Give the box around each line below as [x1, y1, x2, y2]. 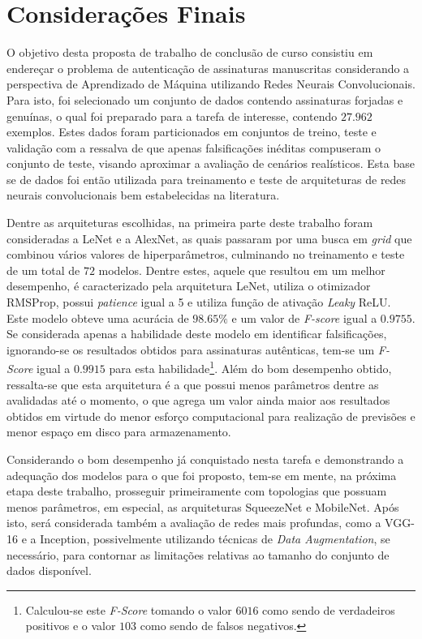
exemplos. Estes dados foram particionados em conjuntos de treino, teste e [6, 123, 377, 140]
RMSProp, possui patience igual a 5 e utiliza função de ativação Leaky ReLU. [6, 294, 391, 311]
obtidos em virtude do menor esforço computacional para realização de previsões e [6, 407, 416, 424]
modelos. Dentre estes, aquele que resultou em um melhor [98, 261, 385, 278]
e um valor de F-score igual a [231, 309, 377, 326]
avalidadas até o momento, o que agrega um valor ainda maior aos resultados [6, 392, 390, 409]
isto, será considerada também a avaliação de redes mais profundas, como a [6, 514, 381, 531]
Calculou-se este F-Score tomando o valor [25, 601, 232, 618]
